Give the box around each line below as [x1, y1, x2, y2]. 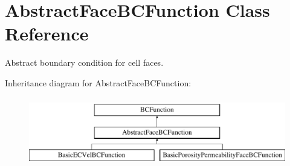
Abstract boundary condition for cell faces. [5, 56, 164, 69]
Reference [5, 21, 89, 46]
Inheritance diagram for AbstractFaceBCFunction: [5, 76, 192, 89]
